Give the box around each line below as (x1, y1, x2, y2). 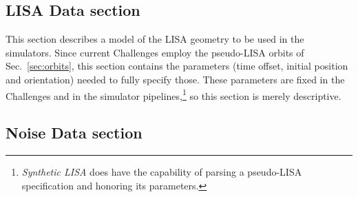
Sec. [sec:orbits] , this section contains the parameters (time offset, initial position (6, 59, 348, 73)
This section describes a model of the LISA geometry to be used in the (6, 32, 304, 46)
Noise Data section (6, 122, 143, 143)
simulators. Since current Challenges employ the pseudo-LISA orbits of (6, 45, 304, 59)
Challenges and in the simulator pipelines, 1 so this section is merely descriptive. (6, 86, 341, 103)
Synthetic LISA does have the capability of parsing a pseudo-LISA (21, 165, 302, 179)
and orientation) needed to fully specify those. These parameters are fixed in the (6, 72, 345, 86)
